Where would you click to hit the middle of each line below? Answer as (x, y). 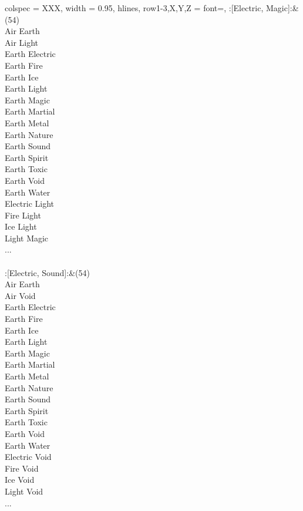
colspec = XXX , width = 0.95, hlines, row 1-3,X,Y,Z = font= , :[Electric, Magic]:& (152, 8)
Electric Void (28, 457)
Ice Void (20, 480)
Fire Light (23, 215)
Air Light (22, 42)
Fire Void (22, 468)
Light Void (24, 491)
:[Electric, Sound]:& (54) (47, 272)
